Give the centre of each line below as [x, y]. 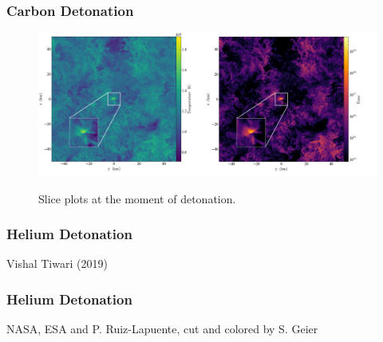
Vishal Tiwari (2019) [57, 263]
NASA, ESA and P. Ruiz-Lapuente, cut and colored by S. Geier [162, 329]
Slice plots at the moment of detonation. [137, 198]
